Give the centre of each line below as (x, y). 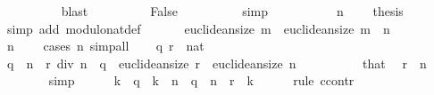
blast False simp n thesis (232, 11)
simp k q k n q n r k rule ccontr (201, 80)
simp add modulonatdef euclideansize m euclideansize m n (198, 28)
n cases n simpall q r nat (105, 46)
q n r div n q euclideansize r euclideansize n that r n (217, 63)
